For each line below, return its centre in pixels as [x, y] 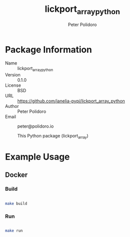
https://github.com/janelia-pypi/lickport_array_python [71, 101]
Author [12, 106]
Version [13, 75]
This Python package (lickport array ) [53, 136]
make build [16, 203]
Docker [16, 175]
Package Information [49, 50]
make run [14, 231]
